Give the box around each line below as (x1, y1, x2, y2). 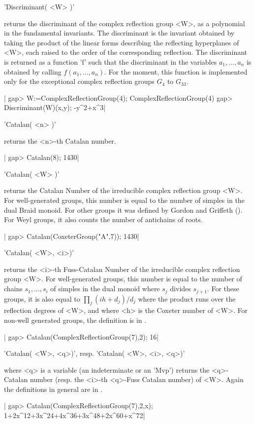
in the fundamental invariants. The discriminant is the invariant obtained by (4, 28, 235, 38)
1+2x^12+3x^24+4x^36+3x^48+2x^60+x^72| (4, 410, 145, 421)
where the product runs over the (138, 293, 236, 304)
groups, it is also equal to (4, 293, 80, 304)
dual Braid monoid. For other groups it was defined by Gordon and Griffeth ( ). (4, 204, 243, 215)
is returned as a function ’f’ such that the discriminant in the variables (4, 56, 217, 67)
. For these (207, 283, 239, 294)
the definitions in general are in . (4, 384, 103, 394)
